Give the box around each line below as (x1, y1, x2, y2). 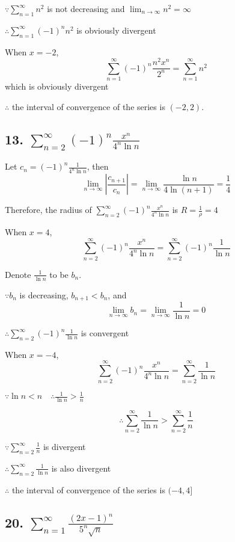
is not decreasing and (47, 2, 125, 14)
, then (87, 160, 109, 173)
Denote (5, 268, 31, 280)
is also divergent (51, 461, 111, 474)
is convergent (81, 327, 129, 339)
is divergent (43, 440, 86, 452)
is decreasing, (19, 288, 69, 301)
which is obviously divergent (5, 80, 109, 93)
